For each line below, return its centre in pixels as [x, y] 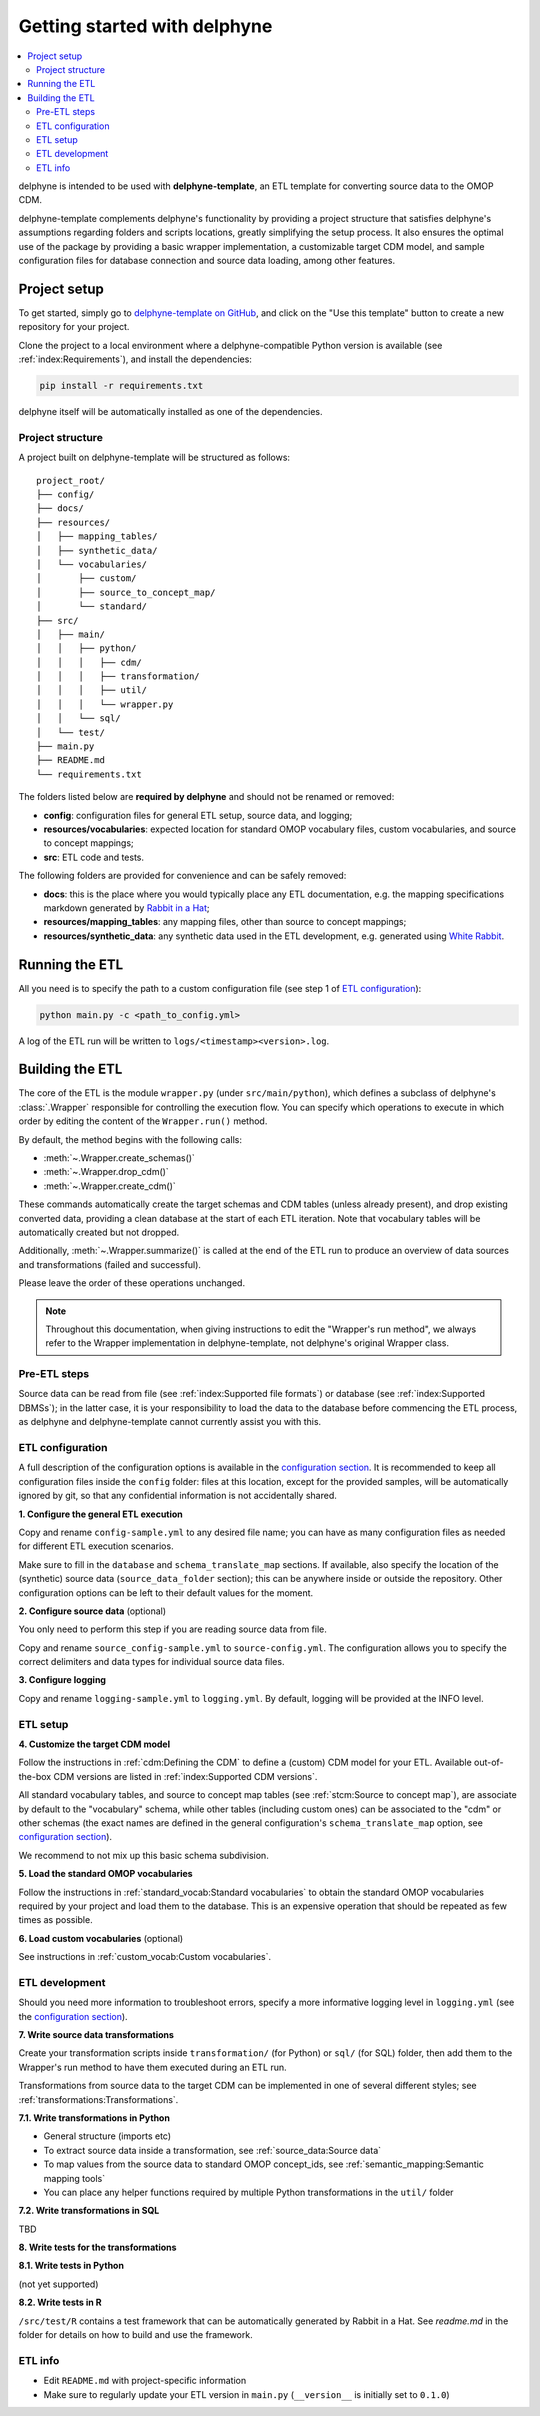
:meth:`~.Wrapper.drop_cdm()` [106, 1172]
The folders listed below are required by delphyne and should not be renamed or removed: [206, 797]
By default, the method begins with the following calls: [130, 1139]
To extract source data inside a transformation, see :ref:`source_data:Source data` [212, 2150]
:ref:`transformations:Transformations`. [98, 2099]
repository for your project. [74, 327]
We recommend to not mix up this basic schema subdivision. [143, 1855]
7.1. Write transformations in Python [94, 2117]
